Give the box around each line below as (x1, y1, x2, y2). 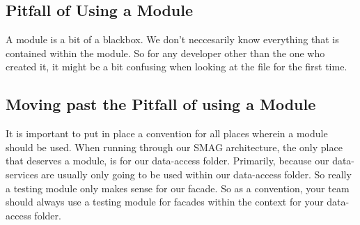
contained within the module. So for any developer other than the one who (6, 45, 325, 60)
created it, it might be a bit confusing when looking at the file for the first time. (6, 59, 347, 74)
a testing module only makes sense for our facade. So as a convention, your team (6, 180, 350, 195)
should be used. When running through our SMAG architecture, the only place (6, 139, 343, 154)
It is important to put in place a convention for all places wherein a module (6, 126, 328, 141)
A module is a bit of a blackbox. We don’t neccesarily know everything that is (6, 32, 339, 47)
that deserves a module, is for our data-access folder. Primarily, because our (6, 153, 329, 168)
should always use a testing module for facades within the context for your (6, 194, 324, 209)
